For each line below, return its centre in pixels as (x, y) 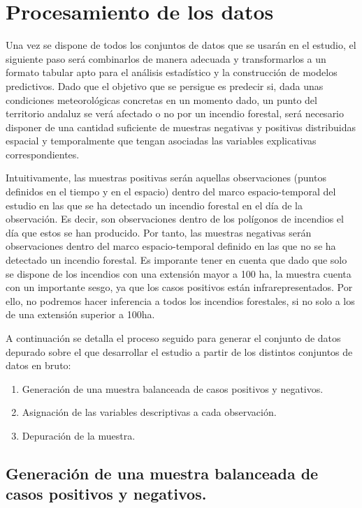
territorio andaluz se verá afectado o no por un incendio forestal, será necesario (175, 113)
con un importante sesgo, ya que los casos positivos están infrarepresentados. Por (179, 287)
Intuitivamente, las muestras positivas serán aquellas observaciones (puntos (166, 178)
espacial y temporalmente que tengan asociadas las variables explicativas (161, 141)
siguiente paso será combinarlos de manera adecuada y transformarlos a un (166, 58)
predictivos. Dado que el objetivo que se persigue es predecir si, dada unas (165, 85)
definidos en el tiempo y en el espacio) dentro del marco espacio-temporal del (171, 192)
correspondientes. (43, 154)
